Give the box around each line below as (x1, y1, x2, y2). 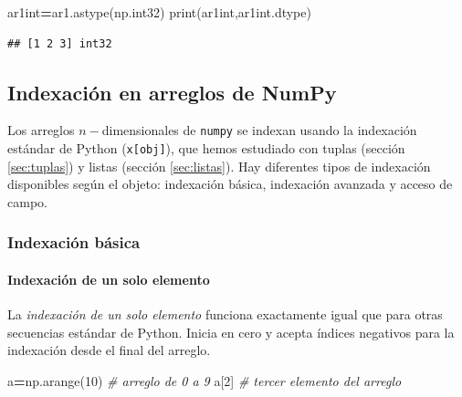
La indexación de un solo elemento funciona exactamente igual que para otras (7, 305, 443, 324)
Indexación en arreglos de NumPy (7, 78, 337, 106)
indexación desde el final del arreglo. (7, 340, 211, 360)
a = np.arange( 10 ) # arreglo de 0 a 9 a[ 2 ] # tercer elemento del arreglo (7, 371, 402, 390)
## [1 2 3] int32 (7, 37, 112, 50)
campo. (7, 192, 47, 211)
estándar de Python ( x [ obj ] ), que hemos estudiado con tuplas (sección (7, 139, 405, 158)
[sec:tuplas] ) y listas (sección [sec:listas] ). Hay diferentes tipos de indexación (7, 156, 431, 175)
